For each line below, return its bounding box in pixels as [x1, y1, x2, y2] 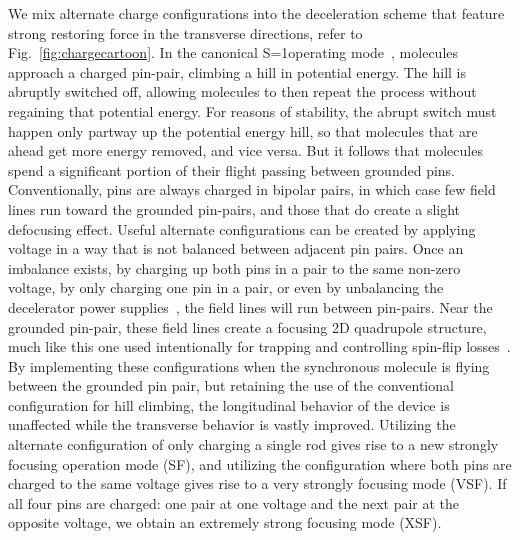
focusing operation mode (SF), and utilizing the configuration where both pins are [8, 453, 512, 474]
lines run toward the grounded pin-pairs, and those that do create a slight [8, 198, 461, 219]
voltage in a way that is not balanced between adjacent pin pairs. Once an [8, 238, 464, 259]
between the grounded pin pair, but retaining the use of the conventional [8, 375, 454, 396]
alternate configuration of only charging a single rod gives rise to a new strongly [8, 434, 499, 455]
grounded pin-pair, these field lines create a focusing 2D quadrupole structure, [8, 316, 487, 337]
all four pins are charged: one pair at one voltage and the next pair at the [8, 492, 460, 513]
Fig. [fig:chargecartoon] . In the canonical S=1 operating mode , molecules [8, 42, 459, 63]
